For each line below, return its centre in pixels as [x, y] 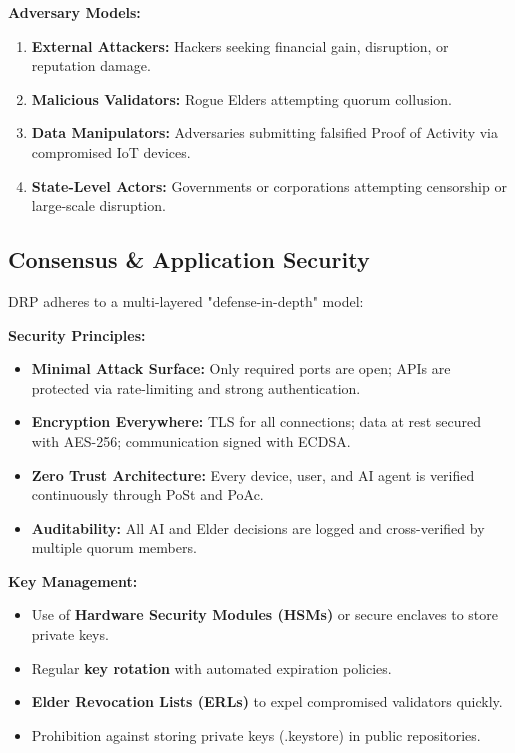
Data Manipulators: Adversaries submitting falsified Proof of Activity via [264, 132]
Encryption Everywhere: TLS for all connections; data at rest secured [256, 421]
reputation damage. [91, 65]
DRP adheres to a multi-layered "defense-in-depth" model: [186, 300]
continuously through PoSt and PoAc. [147, 494]
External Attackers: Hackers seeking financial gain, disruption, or [240, 45]
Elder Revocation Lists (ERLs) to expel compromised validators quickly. [267, 701]
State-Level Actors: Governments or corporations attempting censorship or [269, 185]
